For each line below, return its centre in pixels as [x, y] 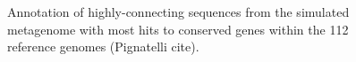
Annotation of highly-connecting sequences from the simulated [178, 12]
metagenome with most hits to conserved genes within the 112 [178, 29]
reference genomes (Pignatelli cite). [103, 46]
